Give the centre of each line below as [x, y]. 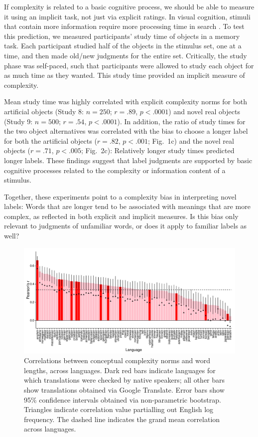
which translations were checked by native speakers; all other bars [125, 380]
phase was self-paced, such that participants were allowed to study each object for [129, 65]
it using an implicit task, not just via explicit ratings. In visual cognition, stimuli [127, 16]
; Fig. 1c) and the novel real [191, 140]
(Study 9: [18, 121]
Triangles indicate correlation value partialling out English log [119, 409]
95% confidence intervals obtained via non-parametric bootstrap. [123, 399]
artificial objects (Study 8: [44, 111]
